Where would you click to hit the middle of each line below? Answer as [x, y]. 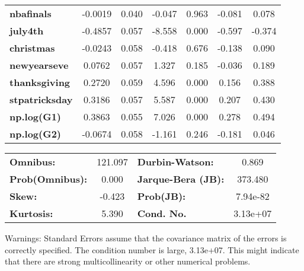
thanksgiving [40, 82]
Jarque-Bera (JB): [181, 179]
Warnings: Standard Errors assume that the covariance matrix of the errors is [146, 238]
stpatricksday [41, 99]
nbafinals [31, 13]
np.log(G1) [36, 117]
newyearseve [39, 65]
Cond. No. [162, 213]
